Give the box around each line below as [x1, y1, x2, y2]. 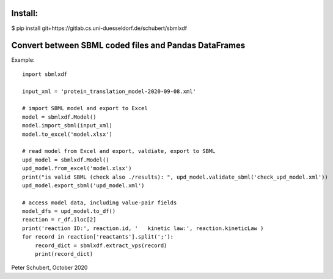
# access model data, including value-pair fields [22, 199, 177, 206]
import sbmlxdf [22, 70, 68, 78]
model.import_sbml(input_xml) [22, 122, 113, 129]
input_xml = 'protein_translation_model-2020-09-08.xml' [22, 87, 197, 95]
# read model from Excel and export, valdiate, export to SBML [22, 147, 216, 155]
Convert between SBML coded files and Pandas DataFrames [11, 40, 246, 51]
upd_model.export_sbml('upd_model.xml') [22, 182, 145, 189]
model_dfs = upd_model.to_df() [22, 208, 116, 215]
